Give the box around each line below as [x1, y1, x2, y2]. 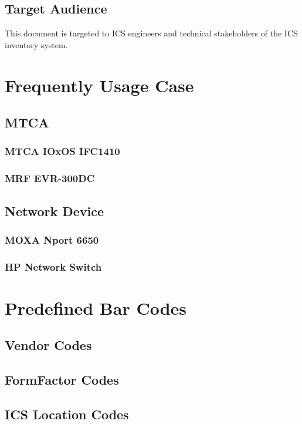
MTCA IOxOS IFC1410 [5, 144, 120, 159]
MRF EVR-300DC [5, 171, 95, 186]
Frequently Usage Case [5, 73, 194, 97]
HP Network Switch [5, 259, 102, 274]
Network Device [5, 201, 104, 220]
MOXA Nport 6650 [5, 232, 99, 247]
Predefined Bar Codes [5, 295, 187, 319]
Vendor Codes [5, 336, 92, 354]
